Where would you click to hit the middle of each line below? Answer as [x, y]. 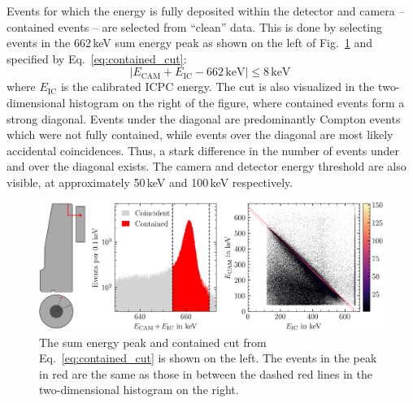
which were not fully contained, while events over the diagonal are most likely [200, 134]
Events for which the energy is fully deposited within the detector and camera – [206, 11]
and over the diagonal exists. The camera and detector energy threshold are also [206, 166]
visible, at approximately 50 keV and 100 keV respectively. [150, 182]
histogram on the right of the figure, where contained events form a [237, 102]
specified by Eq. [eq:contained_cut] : [97, 58]
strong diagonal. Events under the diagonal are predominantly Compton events [204, 118]
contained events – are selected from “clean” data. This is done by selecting [194, 26]
